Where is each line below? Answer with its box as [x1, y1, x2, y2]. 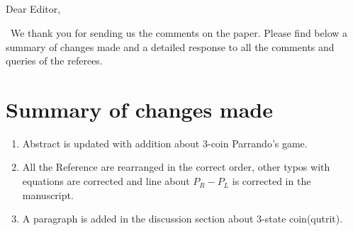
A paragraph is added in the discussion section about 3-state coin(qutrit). [22, 211, 343, 226]
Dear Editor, [6, 1, 61, 16]
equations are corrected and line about [22, 174, 190, 188]
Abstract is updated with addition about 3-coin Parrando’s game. [22, 135, 308, 150]
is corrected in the [232, 174, 311, 188]
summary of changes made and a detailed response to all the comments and [6, 39, 335, 54]
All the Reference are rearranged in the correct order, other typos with [22, 159, 330, 174]
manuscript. [22, 187, 74, 202]
